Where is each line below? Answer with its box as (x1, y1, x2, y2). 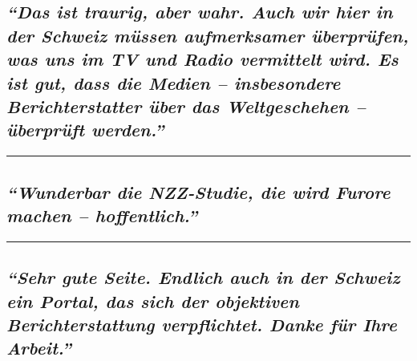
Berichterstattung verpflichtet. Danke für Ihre (6, 311, 397, 336)
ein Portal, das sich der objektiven (6, 288, 299, 313)
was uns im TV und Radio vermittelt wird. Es (6, 47, 399, 71)
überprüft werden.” (6, 117, 164, 142)
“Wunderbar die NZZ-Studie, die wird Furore (6, 179, 391, 204)
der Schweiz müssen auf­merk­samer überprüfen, (6, 22, 409, 47)
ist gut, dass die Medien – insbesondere (6, 70, 341, 95)
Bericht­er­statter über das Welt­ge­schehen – (6, 93, 366, 118)
